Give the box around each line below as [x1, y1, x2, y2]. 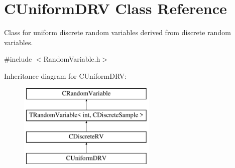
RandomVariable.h [43, 54, 100, 64]
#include [4, 54, 32, 64]
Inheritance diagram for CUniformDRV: [4, 70, 127, 81]
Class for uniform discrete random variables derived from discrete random [4, 27, 231, 38]
